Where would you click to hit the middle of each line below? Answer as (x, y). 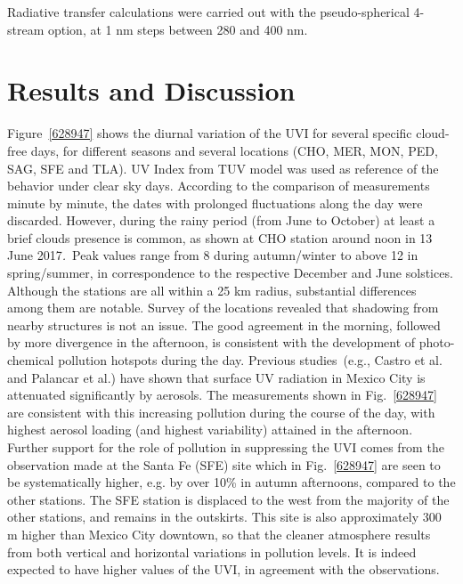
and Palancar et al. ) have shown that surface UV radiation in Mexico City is (216, 377)
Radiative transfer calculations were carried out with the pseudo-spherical (208, 12)
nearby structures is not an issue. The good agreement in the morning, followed (224, 324)
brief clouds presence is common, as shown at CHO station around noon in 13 (220, 237)
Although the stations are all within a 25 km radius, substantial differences (212, 290)
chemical (31, 360)
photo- (437, 342)
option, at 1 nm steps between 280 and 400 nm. (178, 29)
